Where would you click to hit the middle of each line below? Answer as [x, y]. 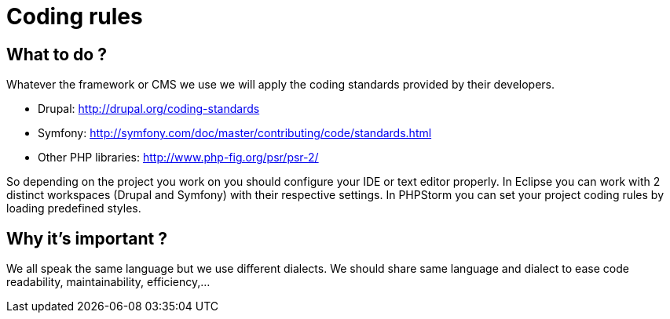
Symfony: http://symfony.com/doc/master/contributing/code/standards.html [235, 133]
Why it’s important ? [87, 238]
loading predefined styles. [74, 208]
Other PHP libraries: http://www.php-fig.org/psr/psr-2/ [178, 158]
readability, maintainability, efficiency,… [108, 282]
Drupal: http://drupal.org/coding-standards [149, 109]
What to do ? [57, 54]
